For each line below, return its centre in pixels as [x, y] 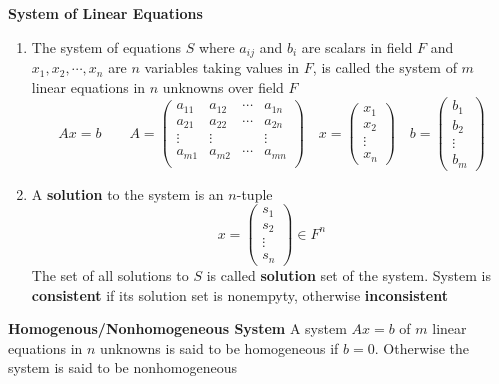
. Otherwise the [421, 347]
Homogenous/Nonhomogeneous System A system [177, 328]
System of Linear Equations [105, 13]
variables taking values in [222, 67]
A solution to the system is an [127, 193]
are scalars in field [357, 46]
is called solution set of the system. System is [348, 274]
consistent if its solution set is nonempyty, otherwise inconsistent [239, 294]
